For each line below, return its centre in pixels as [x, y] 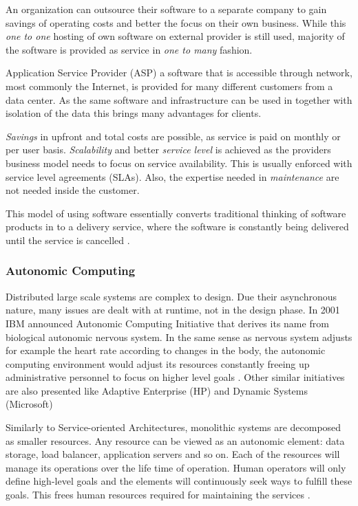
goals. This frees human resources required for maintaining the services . [158, 495]
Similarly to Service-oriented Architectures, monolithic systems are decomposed [173, 427]
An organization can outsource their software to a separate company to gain [166, 9]
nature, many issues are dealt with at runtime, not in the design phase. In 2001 [173, 310]
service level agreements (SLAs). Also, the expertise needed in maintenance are [172, 176]
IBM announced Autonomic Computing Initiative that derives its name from [167, 323]
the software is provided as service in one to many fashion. [129, 49]
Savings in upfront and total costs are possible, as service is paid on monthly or [173, 136]
